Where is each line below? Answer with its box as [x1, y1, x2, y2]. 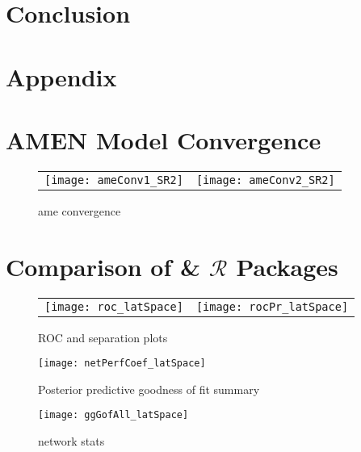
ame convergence [38, 202, 121, 219]
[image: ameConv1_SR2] [44, 173, 183, 186]
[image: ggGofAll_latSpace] [38, 409, 189, 421]
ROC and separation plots [38, 329, 168, 345]
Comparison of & [6, 249, 201, 282]
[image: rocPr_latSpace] [195, 299, 349, 313]
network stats [38, 433, 105, 450]
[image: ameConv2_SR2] [195, 173, 335, 186]
